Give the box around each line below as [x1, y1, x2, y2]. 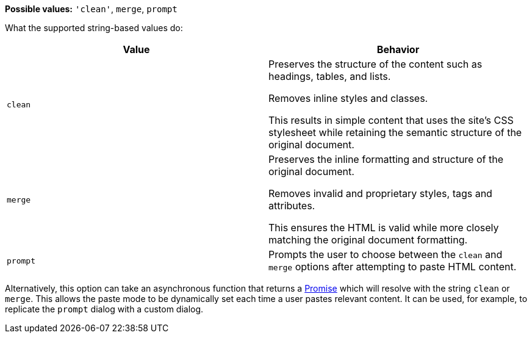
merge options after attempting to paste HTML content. [268, 261, 517, 273]
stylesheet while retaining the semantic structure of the [268, 126, 522, 138]
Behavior [376, 43, 420, 56]
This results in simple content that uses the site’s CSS [268, 114, 514, 126]
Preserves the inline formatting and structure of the [268, 153, 503, 165]
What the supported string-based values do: [5, 23, 183, 33]
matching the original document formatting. [268, 234, 468, 246]
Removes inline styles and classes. [268, 92, 428, 104]
